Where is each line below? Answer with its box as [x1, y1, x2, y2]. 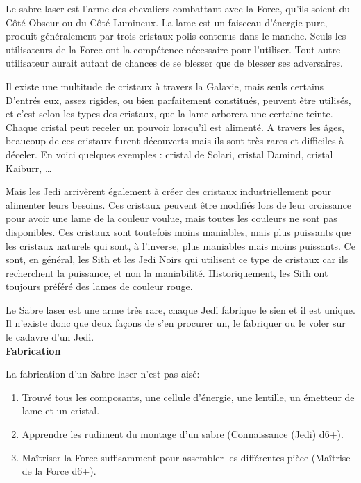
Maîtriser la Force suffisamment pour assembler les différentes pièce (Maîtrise [22, 450, 351, 464]
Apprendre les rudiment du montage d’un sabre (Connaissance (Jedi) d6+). [22, 427, 344, 441]
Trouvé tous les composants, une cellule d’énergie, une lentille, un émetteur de [22, 389, 355, 404]
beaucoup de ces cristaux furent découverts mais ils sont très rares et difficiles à [6, 133, 344, 148]
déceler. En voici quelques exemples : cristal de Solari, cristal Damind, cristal [6, 146, 333, 161]
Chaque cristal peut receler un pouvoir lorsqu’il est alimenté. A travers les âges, [6, 119, 344, 134]
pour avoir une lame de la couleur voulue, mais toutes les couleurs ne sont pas [6, 211, 337, 226]
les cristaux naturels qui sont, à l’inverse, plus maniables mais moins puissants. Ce [6, 238, 355, 253]
